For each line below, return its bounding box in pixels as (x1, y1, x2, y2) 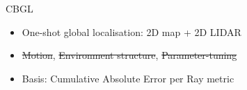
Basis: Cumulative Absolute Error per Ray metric (22, 71, 234, 85)
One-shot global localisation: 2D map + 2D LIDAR (22, 24, 241, 39)
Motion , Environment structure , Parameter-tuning (22, 48, 237, 62)
